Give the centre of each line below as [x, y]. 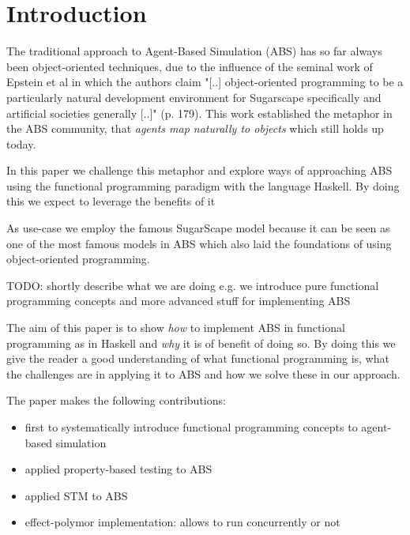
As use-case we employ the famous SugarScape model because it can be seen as [198, 228]
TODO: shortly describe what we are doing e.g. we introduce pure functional [193, 285]
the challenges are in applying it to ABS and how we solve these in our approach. [203, 373]
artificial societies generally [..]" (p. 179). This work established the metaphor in [199, 113]
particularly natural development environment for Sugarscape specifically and [194, 97]
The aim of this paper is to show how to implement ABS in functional [176, 328]
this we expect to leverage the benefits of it [111, 201]
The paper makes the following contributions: [116, 400]
